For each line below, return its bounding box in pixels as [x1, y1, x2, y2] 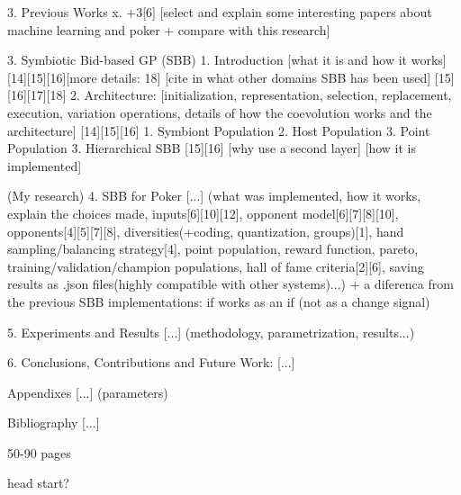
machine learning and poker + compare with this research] [7, 20, 330, 39]
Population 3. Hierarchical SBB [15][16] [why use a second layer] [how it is [7, 139, 416, 157]
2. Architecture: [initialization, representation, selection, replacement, [70, 85, 452, 104]
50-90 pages [7, 443, 71, 462]
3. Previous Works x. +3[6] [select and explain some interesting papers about [7, 3, 432, 21]
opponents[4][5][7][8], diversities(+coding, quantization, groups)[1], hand [7, 221, 404, 240]
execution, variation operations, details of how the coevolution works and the [7, 103, 432, 121]
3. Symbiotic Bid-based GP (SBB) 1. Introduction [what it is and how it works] [7, 50, 447, 69]
